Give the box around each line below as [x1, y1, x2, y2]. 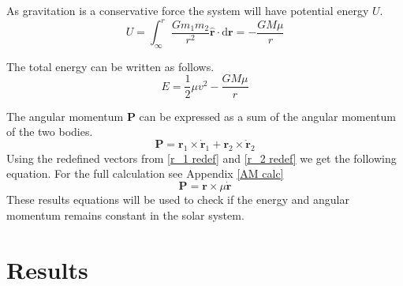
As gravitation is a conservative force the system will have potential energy [6, 2, 369, 18]
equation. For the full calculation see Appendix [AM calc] [6, 165, 284, 182]
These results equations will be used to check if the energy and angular [6, 191, 349, 208]
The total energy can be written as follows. [6, 58, 215, 74]
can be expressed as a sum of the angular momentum [139, 107, 397, 124]
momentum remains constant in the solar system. [6, 206, 244, 223]
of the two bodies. [6, 123, 93, 140]
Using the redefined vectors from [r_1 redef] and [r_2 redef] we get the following [6, 149, 397, 166]
